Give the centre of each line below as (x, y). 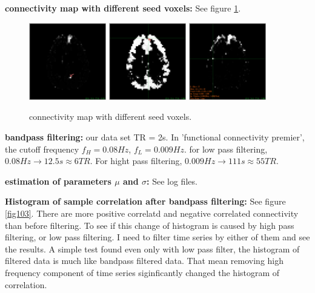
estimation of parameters (58, 181)
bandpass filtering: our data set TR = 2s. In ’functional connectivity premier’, (155, 137)
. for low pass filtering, (226, 149)
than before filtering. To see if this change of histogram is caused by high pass (150, 225)
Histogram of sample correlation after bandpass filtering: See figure (145, 201)
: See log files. (172, 181)
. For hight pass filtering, (136, 161)
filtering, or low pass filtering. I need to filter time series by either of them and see (157, 237)
